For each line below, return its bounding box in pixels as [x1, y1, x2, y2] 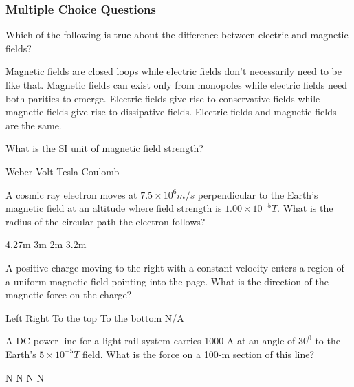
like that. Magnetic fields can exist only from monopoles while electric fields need [5, 78, 347, 91]
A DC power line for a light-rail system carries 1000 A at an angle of [5, 333, 296, 348]
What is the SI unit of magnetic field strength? [5, 141, 203, 155]
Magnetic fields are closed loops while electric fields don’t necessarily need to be [5, 64, 342, 78]
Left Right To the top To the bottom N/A [5, 310, 184, 324]
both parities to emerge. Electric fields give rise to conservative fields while [5, 91, 320, 105]
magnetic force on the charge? [5, 287, 132, 302]
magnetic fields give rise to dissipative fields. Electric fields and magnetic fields [5, 104, 337, 119]
